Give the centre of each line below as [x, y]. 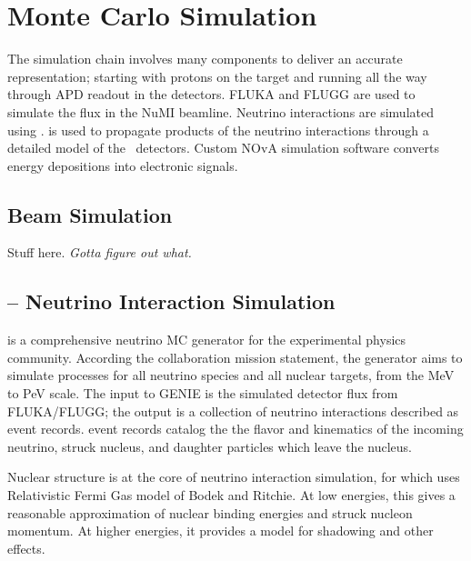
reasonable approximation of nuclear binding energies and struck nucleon [210, 512]
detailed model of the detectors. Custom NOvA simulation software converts [223, 148]
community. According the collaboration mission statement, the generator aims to [235, 357]
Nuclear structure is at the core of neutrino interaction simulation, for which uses [234, 477]
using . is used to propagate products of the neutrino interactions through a [218, 130]
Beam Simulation [90, 214]
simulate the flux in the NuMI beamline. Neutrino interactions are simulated [220, 111]
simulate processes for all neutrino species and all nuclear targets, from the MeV [231, 375]
